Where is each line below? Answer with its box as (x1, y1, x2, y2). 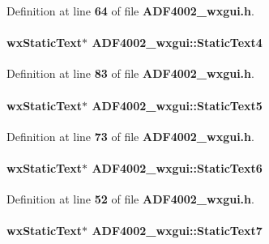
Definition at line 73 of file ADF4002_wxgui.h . (6, 127, 254, 144)
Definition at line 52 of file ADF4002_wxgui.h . (6, 190, 254, 208)
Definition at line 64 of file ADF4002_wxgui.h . (6, 2, 254, 19)
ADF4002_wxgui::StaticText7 (92, 222, 263, 239)
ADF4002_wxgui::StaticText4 (92, 34, 263, 51)
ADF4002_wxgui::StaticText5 (92, 96, 263, 113)
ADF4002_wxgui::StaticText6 (92, 159, 263, 176)
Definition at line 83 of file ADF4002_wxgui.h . (6, 65, 254, 82)
